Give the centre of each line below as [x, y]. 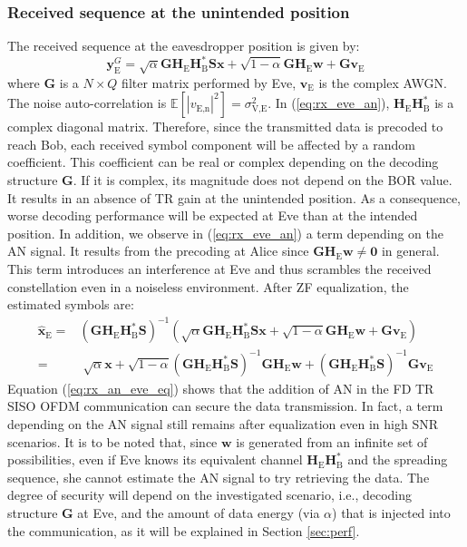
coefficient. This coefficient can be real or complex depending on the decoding [223, 162]
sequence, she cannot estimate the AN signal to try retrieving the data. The [219, 477]
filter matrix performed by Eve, [209, 82]
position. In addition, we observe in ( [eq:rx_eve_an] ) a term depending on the [225, 233]
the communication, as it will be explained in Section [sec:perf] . [184, 530]
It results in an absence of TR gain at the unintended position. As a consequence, [234, 197]
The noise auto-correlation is [87, 103]
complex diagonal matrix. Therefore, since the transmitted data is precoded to [225, 127]
